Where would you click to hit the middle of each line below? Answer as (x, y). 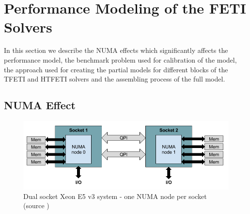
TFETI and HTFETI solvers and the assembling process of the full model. (115, 79)
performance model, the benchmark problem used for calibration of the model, (120, 59)
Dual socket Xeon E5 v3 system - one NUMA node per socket (115, 196)
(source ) (36, 206)
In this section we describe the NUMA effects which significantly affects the (116, 50)
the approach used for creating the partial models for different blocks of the (116, 69)
